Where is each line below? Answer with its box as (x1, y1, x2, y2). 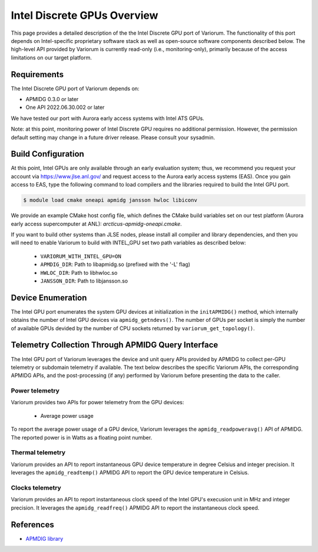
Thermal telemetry (11, 448, 66, 457)
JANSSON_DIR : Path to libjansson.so (40, 277, 128, 284)
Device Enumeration (11, 292, 87, 302)
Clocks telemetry (11, 483, 61, 491)
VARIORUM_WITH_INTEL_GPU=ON (40, 253, 122, 260)
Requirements (11, 69, 64, 79)
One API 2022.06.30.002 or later (25, 104, 105, 111)
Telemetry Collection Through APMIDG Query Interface (11, 340, 218, 350)
